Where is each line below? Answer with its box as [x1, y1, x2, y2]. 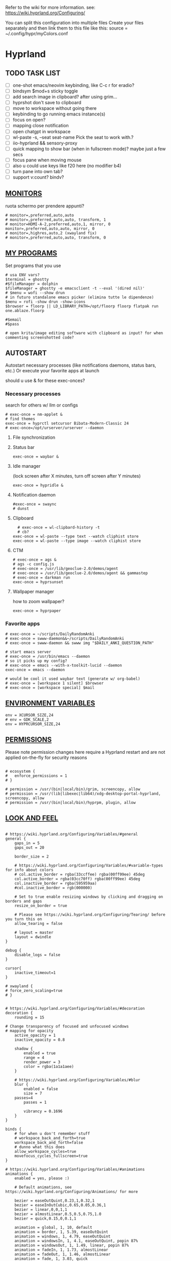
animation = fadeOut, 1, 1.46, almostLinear [14, 1252, 111, 1257]
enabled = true [23, 1051, 56, 1056]
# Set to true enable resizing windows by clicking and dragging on [14, 894, 163, 899]
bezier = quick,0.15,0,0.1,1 [14, 1216, 77, 1221]
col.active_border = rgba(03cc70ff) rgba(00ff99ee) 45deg [14, 876, 140, 882]
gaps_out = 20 [14, 845, 44, 850]
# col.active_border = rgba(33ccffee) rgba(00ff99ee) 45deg [14, 872, 145, 877]
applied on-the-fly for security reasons [5, 754, 87, 760]
